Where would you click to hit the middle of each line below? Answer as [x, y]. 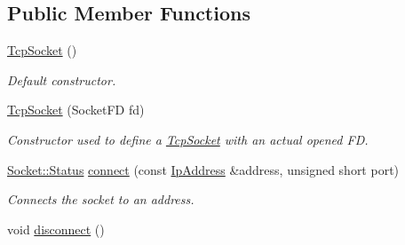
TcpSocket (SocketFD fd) [76, 110]
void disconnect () [56, 229]
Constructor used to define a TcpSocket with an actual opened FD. [188, 139]
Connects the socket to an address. [101, 199]
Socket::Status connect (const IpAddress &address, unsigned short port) [203, 169]
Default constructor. [62, 79]
